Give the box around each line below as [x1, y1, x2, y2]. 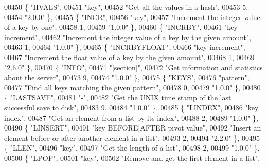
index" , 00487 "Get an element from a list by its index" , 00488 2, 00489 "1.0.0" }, [4, 112, 258, 123]
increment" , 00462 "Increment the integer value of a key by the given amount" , [4, 31, 252, 42]
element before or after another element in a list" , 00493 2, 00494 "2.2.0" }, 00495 [4, 132, 260, 143]
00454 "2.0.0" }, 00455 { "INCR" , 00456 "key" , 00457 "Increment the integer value [4, 11, 260, 22]
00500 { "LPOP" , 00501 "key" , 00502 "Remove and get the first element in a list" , [4, 152, 260, 163]
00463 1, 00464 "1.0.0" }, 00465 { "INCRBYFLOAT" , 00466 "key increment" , [4, 42, 245, 52]
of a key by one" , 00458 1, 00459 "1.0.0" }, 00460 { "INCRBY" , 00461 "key [4, 22, 238, 32]
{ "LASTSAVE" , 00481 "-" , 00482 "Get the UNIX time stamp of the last [4, 92, 232, 103]
